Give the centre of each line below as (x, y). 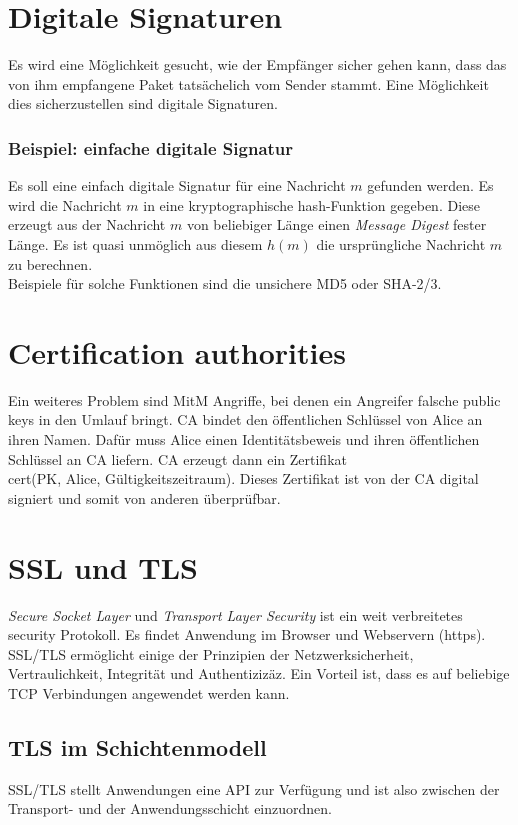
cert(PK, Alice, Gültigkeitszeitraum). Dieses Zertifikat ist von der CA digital (243, 478)
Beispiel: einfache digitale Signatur (151, 147)
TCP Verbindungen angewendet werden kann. (149, 692)
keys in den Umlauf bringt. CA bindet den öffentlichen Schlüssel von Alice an (245, 419)
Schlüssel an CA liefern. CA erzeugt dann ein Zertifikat (177, 458)
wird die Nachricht (65, 204)
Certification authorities (177, 351)
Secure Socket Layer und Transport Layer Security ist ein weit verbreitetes (235, 614)
